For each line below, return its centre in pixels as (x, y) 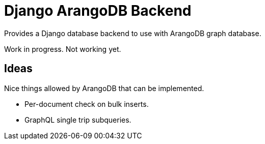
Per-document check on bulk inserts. (87, 104)
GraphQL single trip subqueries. (78, 120)
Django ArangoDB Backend (98, 11)
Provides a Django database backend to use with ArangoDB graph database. (133, 33)
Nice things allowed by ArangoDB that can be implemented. (104, 88)
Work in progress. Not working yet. (63, 49)
